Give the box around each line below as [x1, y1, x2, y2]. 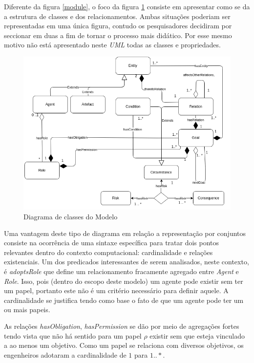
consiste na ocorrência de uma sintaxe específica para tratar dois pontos [4, 237, 219, 248]
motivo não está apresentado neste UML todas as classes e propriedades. [4, 40, 221, 50]
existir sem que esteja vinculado [149, 330, 245, 341]
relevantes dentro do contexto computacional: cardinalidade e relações [4, 247, 213, 257]
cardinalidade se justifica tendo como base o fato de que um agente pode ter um [4, 295, 244, 305]
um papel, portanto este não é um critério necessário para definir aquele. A [4, 285, 229, 296]
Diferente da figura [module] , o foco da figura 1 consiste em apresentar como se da [4, 1, 250, 11]
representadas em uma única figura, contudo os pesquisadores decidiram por [4, 21, 232, 31]
